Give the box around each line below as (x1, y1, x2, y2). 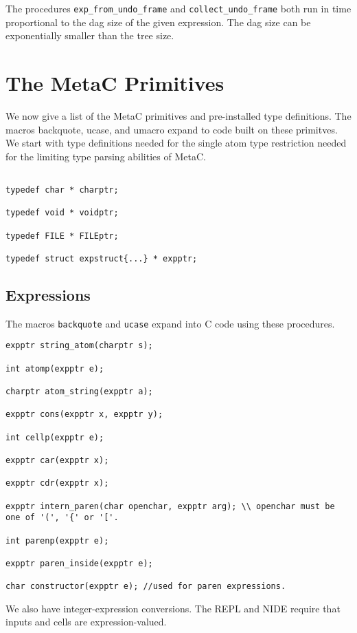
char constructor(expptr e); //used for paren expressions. (5, 581, 286, 592)
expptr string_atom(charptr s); (5, 341, 153, 351)
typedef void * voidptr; (5, 208, 119, 218)
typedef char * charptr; (5, 185, 119, 195)
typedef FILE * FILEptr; (5, 230, 119, 241)
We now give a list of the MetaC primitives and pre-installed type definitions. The (5, 108, 352, 122)
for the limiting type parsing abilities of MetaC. (5, 149, 206, 163)
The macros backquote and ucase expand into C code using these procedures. (5, 316, 335, 330)
